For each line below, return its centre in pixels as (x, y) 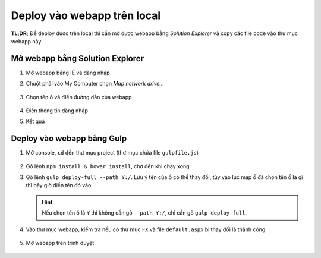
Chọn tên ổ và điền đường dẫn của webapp (79, 97)
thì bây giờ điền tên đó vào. (59, 185)
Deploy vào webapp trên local (86, 15)
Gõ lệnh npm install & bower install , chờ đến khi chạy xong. (108, 166)
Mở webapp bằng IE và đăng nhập (68, 73)
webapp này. (27, 41)
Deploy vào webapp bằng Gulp (69, 139)
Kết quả (35, 121)
